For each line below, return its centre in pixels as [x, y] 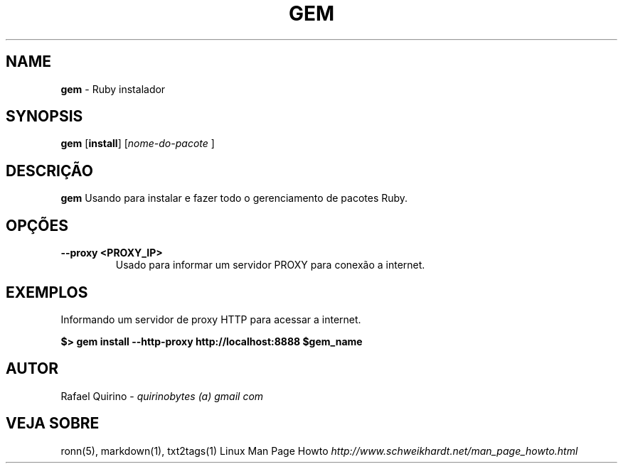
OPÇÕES [37, 225]
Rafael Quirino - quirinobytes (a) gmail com [162, 396]
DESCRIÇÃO [49, 171]
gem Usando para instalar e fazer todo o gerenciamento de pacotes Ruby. [234, 198]
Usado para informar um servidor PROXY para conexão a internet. [270, 265]
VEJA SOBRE [53, 424]
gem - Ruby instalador [113, 89]
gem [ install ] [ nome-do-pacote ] [138, 144]
